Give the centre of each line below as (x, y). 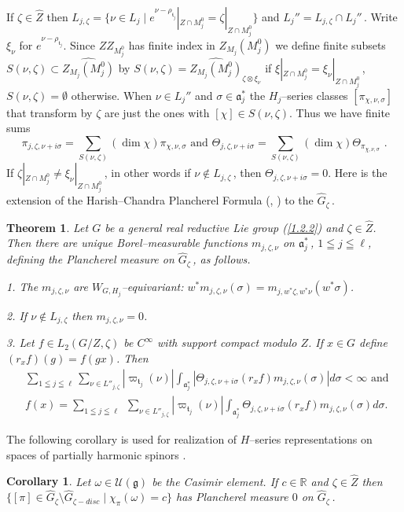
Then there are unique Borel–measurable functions (127, 243)
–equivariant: (152, 286)
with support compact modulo (227, 343)
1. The (22, 286)
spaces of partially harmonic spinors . (96, 454)
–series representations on (311, 439)
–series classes (315, 95)
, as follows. (222, 259)
